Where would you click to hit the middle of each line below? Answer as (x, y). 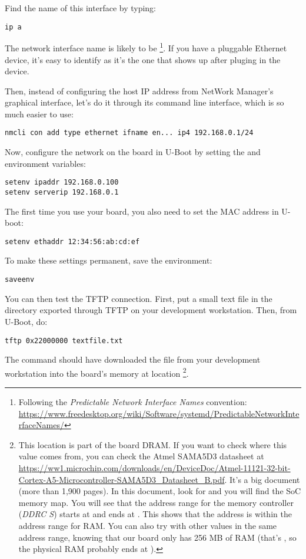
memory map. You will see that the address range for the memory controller (156, 502)
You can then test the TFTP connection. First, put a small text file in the (139, 298)
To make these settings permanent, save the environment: (109, 260)
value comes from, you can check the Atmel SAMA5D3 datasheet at (141, 456)
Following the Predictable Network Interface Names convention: (133, 402)
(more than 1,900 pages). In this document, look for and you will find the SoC (160, 491)
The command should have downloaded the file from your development (133, 359)
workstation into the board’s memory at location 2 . (97, 372)
